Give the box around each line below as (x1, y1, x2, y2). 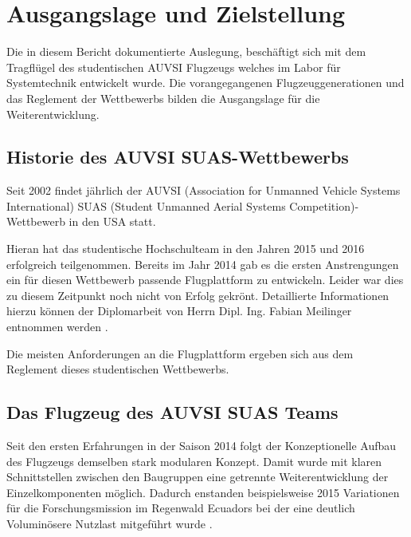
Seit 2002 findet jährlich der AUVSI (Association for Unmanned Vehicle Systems (6, 182, 401, 199)
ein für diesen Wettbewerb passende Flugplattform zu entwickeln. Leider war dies (6, 271, 404, 288)
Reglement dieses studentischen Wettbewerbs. (6, 361, 229, 377)
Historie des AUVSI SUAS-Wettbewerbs (6, 144, 349, 169)
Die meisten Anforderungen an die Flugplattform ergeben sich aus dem (6, 345, 354, 361)
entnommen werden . (6, 318, 108, 335)
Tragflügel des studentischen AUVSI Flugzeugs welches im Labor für (6, 58, 341, 75)
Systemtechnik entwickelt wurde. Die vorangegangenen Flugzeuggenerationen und (6, 74, 405, 91)
